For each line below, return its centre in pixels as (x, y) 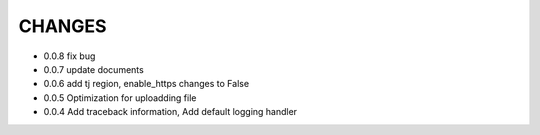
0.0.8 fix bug (69, 56)
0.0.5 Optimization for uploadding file (120, 97)
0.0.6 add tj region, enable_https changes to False (146, 84)
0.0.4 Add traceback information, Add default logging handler (170, 112)
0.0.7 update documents (93, 69)
